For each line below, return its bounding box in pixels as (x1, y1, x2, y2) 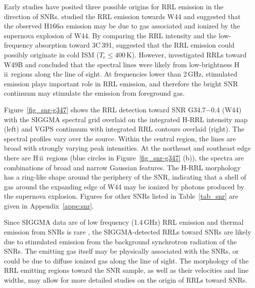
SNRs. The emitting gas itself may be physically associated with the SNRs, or (4, 246, 239, 256)
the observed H (4, 21, 50, 31)
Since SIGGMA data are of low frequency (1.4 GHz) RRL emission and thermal (4, 217, 244, 227)
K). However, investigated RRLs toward (126, 49, 247, 59)
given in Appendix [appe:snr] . (4, 200, 94, 210)
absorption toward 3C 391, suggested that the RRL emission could (35, 40, 234, 50)
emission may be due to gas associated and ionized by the (66, 21, 240, 31)
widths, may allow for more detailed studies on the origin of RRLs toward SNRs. (4, 275, 248, 285)
